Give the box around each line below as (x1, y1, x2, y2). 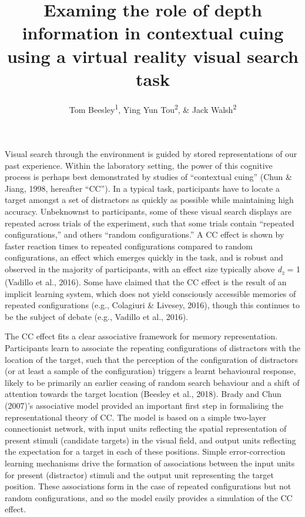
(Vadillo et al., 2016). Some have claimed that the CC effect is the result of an (5, 276, 287, 288)
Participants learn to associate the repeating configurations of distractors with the (5, 341, 300, 353)
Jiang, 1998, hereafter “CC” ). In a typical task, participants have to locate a (5, 182, 280, 194)
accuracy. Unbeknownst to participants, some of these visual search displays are (5, 205, 292, 217)
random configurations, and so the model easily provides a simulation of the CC (5, 491, 293, 503)
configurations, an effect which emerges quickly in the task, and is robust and (5, 251, 283, 263)
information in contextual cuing (22, 21, 284, 45)
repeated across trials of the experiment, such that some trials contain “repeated (5, 216, 294, 229)
